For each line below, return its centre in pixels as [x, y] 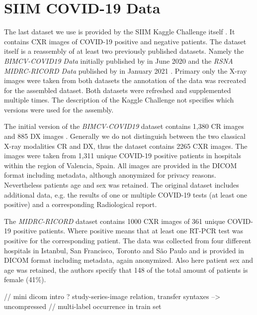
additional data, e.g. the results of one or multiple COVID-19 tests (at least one [126, 194]
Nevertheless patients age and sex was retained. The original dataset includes [122, 185]
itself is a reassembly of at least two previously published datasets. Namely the [124, 51]
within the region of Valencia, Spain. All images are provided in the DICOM [121, 165]
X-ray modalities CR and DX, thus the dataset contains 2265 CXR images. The [126, 146]
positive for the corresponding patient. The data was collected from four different [128, 240]
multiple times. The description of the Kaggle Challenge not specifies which [119, 100]
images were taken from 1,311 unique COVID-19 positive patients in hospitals [123, 156]
